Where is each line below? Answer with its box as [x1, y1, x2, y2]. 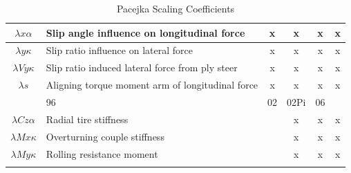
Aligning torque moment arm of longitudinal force [46, 78, 258, 92]
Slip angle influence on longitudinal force [46, 25, 245, 39]
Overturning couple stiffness [46, 129, 164, 143]
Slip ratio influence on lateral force [46, 43, 193, 57]
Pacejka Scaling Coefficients [116, 1, 235, 15]
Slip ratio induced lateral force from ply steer [46, 60, 238, 75]
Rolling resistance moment [46, 146, 158, 161]
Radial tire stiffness [46, 111, 129, 126]
